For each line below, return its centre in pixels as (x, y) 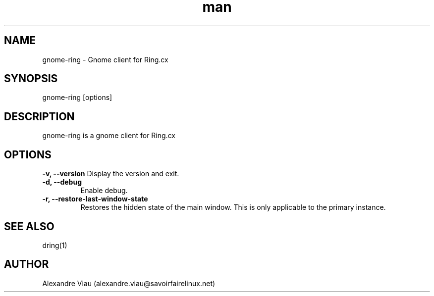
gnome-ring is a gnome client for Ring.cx (109, 136)
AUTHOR (27, 264)
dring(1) (55, 245)
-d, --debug (62, 182)
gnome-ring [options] (77, 98)
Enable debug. (104, 191)
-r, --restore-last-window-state (95, 199)
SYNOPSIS (31, 79)
